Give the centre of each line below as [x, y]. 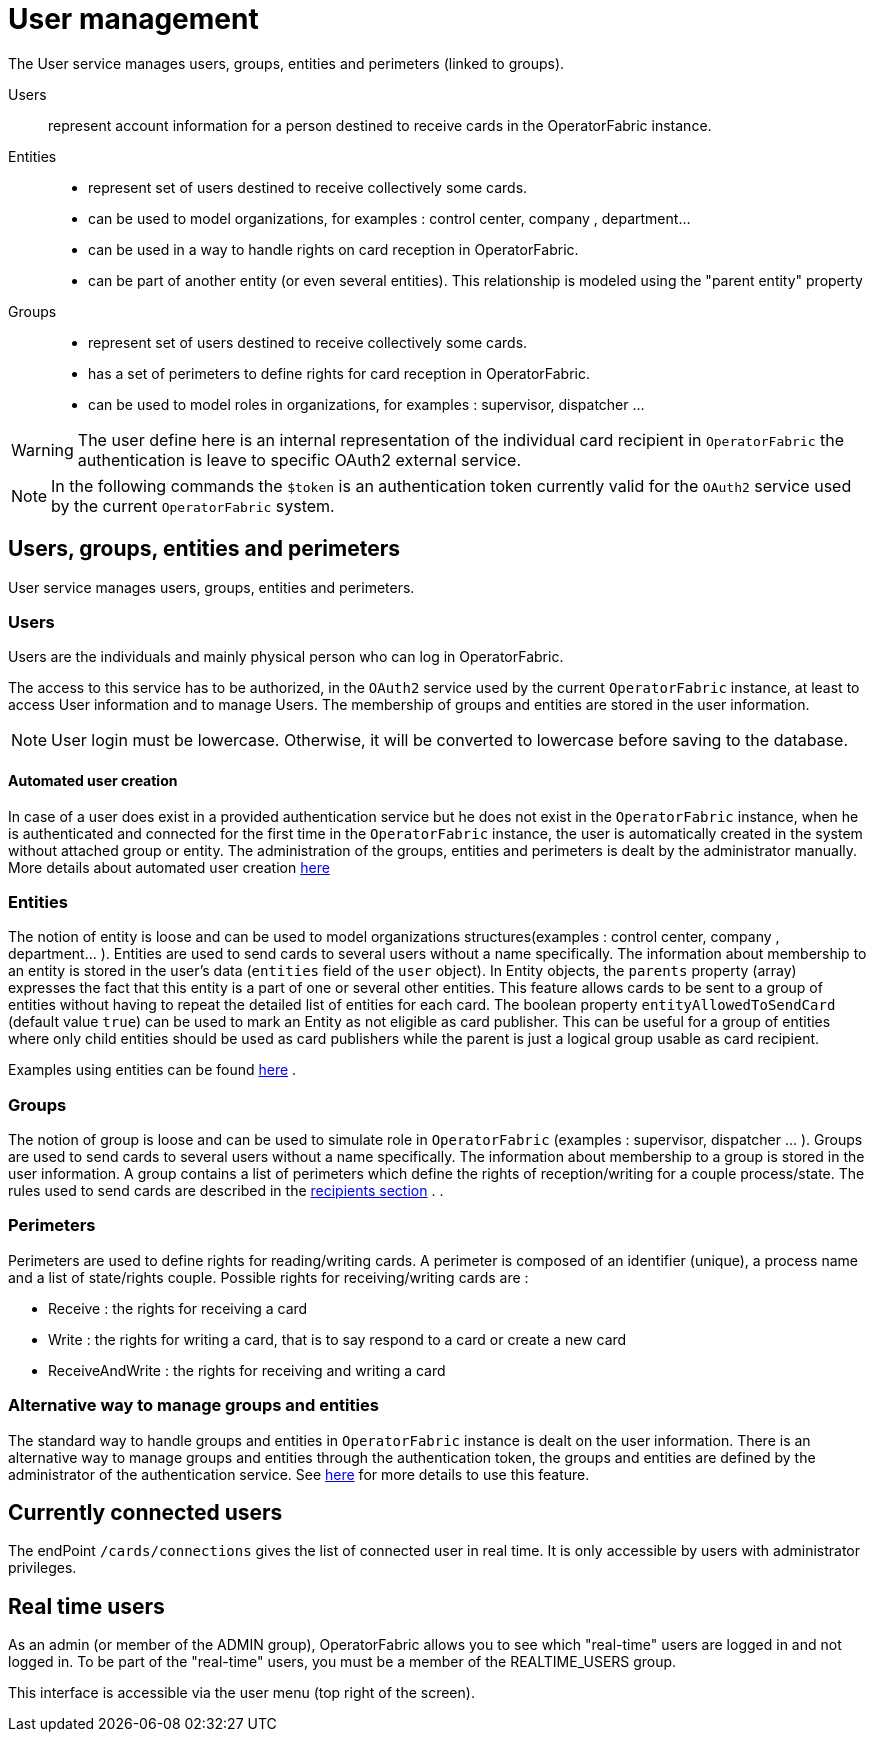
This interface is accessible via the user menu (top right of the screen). [241, 1693]
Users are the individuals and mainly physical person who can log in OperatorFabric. [286, 657]
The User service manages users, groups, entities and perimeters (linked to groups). [286, 63]
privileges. [42, 1568]
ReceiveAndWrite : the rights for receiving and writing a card [247, 1370]
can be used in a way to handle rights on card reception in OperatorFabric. [333, 249]
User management [133, 19]
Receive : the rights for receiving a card [178, 1308]
